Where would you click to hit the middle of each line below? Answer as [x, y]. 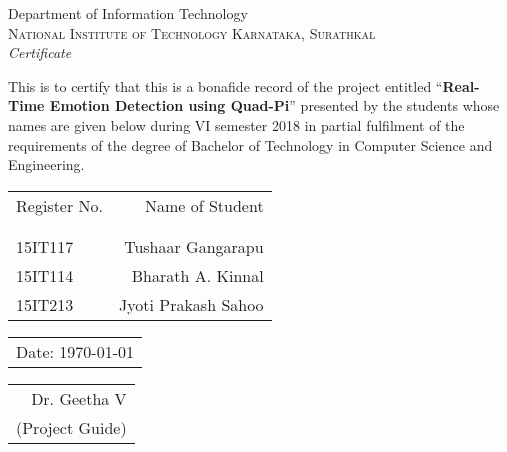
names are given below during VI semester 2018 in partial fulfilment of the [236, 124]
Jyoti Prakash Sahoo [191, 304]
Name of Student [204, 205]
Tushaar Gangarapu [194, 246]
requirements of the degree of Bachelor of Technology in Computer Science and [250, 144]
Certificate [40, 52]
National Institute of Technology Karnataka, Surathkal [192, 32]
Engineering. [46, 164]
